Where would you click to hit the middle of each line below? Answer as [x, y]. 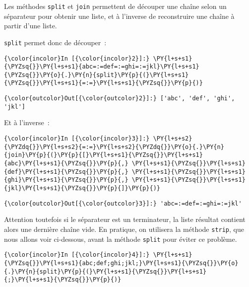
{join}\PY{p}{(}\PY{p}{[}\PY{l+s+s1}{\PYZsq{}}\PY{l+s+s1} [103, 155]
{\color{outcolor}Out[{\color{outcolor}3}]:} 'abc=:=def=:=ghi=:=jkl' [123, 203]
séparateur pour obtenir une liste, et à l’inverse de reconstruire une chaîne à [119, 16]
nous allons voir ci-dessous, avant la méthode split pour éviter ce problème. [121, 239]
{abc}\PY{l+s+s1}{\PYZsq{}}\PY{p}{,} [66, 163]
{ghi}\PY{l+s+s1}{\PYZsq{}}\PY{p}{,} [66, 180]
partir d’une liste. [31, 26]
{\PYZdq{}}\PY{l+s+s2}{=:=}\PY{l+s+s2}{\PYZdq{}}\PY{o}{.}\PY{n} [114, 147]
